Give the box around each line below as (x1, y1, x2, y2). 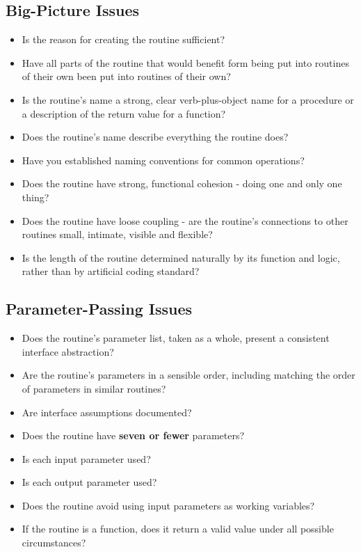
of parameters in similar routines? (22, 381, 166, 395)
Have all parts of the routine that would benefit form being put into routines (22, 55, 349, 70)
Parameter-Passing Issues (6, 298, 193, 320)
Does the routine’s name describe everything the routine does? (22, 129, 289, 144)
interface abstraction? (22, 344, 114, 358)
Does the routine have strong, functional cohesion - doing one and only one (22, 176, 342, 191)
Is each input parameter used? (22, 451, 151, 466)
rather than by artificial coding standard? (22, 264, 200, 278)
